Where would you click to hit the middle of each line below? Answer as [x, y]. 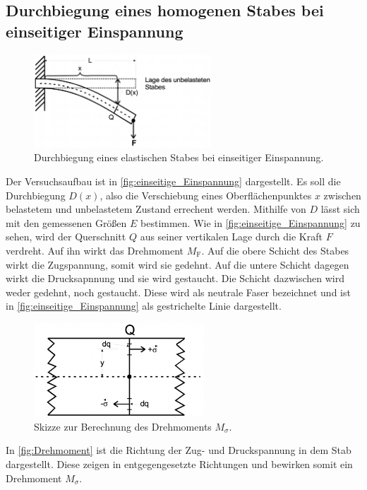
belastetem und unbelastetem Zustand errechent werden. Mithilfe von [156, 209]
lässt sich [340, 209]
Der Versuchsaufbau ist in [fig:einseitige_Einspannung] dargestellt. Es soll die [173, 181]
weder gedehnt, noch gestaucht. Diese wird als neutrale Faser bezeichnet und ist [178, 292]
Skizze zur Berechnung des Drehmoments [123, 426]
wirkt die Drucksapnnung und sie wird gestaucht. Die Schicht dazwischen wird [175, 278]
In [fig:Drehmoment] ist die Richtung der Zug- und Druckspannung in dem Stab [179, 450]
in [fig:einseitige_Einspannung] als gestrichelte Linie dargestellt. [144, 306]
